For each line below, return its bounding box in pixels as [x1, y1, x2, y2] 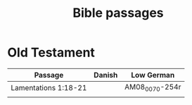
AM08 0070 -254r [124, 82, 181, 93]
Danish [94, 70, 118, 80]
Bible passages [72, 5, 164, 21]
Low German [131, 70, 175, 80]
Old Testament [7, 44, 95, 61]
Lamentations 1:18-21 [11, 82, 87, 92]
